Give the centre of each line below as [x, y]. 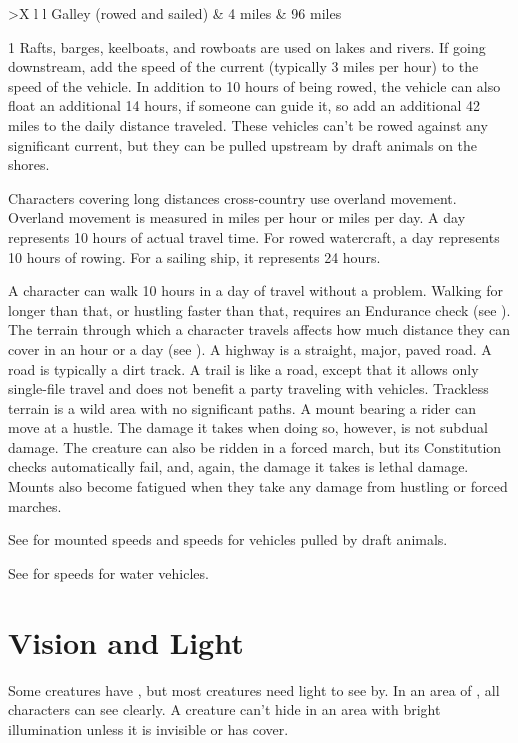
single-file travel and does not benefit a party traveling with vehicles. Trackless [248, 388]
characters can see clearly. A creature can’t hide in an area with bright [224, 709]
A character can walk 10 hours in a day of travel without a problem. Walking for [255, 290]
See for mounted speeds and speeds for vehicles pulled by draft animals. [228, 539]
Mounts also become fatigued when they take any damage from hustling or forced [258, 486]
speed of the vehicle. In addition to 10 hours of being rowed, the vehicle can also [254, 85]
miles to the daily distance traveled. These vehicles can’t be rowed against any [248, 124]
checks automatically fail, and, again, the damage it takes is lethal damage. [238, 466]
